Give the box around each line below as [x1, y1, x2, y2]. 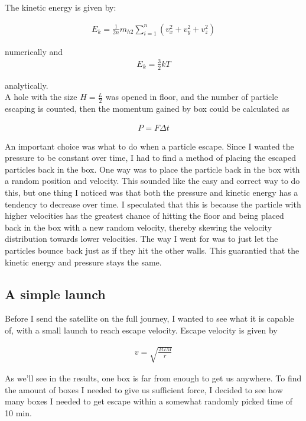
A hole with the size [5, 90, 77, 103]
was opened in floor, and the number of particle [105, 90, 278, 103]
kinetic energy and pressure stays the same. [5, 255, 162, 268]
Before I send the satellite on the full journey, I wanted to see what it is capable [5, 312, 294, 325]
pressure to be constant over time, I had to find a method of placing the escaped [5, 151, 297, 164]
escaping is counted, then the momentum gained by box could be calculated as [5, 102, 289, 115]
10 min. [5, 406, 32, 419]
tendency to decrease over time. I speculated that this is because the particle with [5, 197, 301, 210]
